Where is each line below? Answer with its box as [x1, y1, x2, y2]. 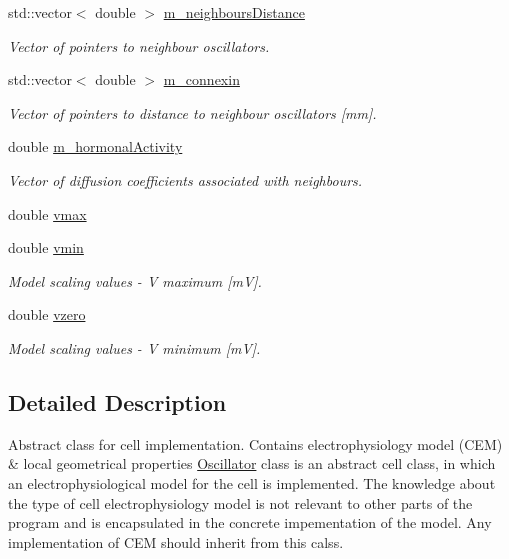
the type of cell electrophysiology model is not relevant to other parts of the [8, 492, 473, 513]
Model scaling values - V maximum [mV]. [8, 270, 262, 291]
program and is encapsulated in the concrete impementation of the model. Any [8, 512, 492, 533]
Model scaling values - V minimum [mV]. [8, 337, 261, 358]
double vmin [8, 237, 84, 258]
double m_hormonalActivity [8, 136, 183, 157]
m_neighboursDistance [163, 2, 305, 22]
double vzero [8, 304, 86, 325]
